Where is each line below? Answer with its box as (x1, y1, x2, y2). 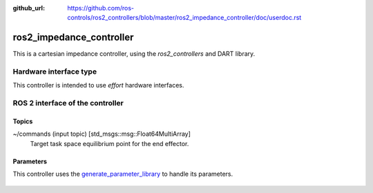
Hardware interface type (12, 67, 97, 77)
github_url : (12, 4, 45, 12)
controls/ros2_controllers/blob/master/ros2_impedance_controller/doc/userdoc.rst (67, 14, 302, 22)
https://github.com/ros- (67, 4, 135, 12)
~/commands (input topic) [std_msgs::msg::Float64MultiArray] (12, 130, 191, 138)
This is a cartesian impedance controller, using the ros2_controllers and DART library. (12, 50, 256, 58)
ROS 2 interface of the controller (12, 99, 124, 108)
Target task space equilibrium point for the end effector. (30, 139, 189, 148)
